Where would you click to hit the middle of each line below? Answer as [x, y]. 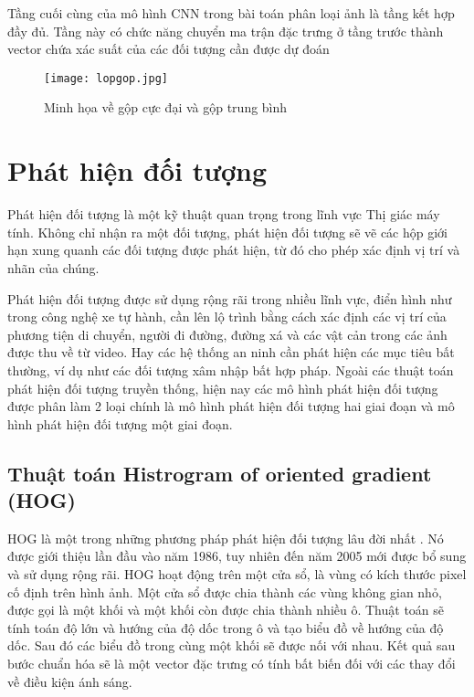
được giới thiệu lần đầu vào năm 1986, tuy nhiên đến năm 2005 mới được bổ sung [237, 556]
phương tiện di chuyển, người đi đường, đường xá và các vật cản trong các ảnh [227, 334]
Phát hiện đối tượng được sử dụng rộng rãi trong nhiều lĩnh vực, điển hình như [230, 298]
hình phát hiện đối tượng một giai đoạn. [120, 423]
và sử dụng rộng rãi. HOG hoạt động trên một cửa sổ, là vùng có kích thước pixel [237, 574]
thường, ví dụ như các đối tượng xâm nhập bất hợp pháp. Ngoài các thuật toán [231, 370]
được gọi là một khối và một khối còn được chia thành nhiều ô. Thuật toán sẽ [226, 610]
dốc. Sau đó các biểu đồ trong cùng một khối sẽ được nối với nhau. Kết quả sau [232, 645]
